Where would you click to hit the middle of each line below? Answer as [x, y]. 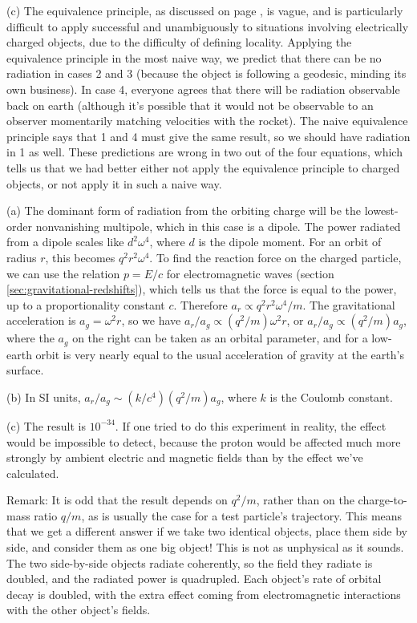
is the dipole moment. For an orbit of [290, 242]
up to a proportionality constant [86, 304]
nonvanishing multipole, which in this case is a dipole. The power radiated [218, 226]
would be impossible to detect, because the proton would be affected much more [204, 441]
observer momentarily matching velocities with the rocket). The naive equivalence [207, 121]
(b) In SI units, [44, 396]
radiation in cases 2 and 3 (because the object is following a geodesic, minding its [206, 73]
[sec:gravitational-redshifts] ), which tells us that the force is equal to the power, [202, 289]
